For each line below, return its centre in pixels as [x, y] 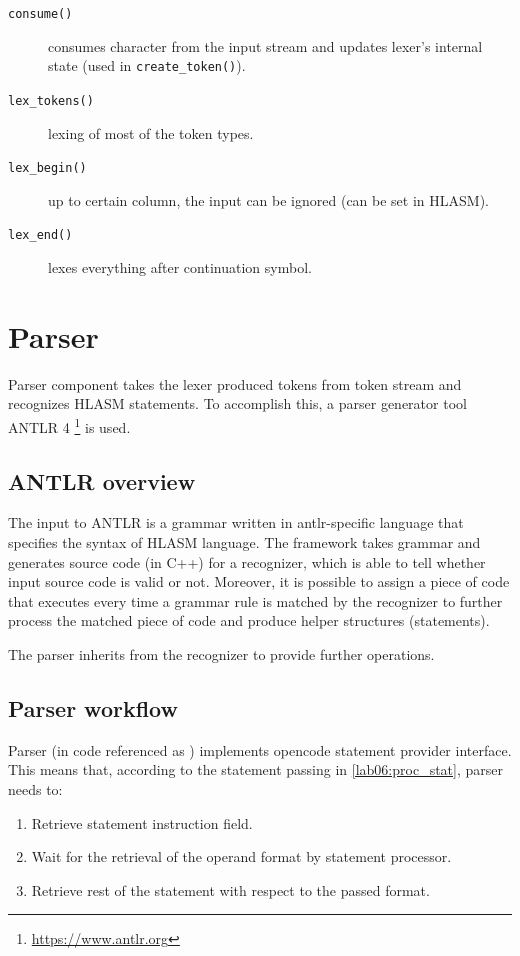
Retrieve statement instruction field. [142, 822]
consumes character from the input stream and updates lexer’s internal [265, 45]
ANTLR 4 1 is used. [69, 425]
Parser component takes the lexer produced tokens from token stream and [235, 383]
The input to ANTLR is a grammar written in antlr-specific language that [236, 522]
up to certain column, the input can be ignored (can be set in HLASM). [268, 199]
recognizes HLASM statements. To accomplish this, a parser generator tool [237, 403]
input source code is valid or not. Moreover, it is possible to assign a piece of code [259, 581]
